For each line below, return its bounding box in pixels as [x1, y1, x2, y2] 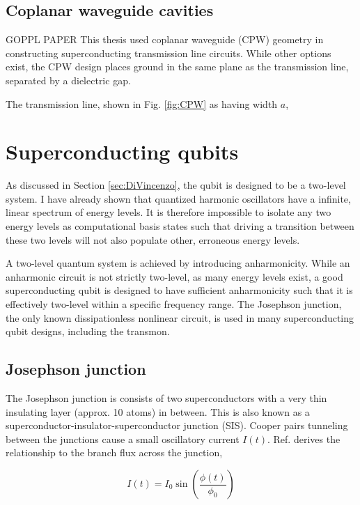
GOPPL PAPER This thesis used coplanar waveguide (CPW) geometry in [6, 32, 324, 47]
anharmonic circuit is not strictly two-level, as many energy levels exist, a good [6, 269, 343, 283]
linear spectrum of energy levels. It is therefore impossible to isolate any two [6, 205, 331, 219]
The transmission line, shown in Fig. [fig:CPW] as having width [6, 96, 278, 111]
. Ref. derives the [267, 431, 341, 446]
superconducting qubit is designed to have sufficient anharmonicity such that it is [6, 283, 353, 297]
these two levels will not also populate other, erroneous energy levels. [6, 232, 300, 247]
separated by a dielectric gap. [6, 72, 131, 87]
